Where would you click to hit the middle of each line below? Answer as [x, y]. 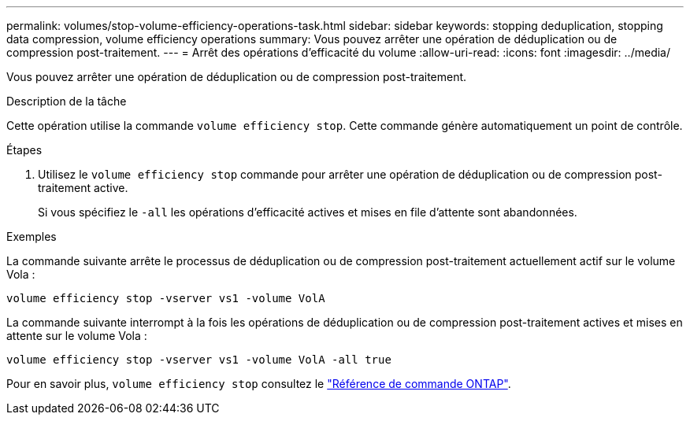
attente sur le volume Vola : [77, 336]
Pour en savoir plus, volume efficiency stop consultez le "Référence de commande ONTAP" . [259, 384]
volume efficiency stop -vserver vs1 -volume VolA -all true [199, 360]
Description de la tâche [67, 101]
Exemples [32, 236]
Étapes [24, 150]
